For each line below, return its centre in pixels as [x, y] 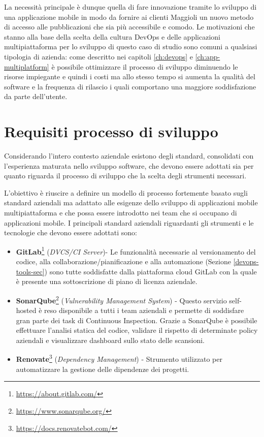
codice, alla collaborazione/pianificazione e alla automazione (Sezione [123, 261]
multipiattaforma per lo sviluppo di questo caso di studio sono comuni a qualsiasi [131, 46]
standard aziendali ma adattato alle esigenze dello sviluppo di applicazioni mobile [131, 202]
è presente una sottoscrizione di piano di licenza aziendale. [107, 281]
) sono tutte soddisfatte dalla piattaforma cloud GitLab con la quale [151, 271]
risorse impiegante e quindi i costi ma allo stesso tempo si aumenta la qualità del [130, 76]
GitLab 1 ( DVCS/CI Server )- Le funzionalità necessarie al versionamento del [136, 251]
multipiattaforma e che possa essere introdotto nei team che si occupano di [121, 213]
